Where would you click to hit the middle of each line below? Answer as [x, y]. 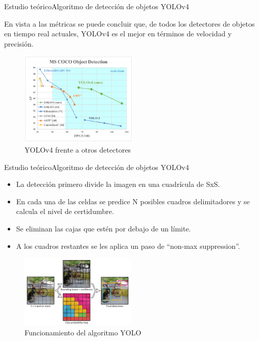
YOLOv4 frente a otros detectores [78, 149]
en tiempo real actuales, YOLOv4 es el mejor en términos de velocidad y [118, 34]
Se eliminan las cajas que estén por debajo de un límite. [103, 228]
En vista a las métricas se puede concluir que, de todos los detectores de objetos [129, 23]
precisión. [19, 43]
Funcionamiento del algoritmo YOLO [83, 332]
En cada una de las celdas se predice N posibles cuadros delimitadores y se [133, 201]
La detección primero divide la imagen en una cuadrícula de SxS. [118, 184]
